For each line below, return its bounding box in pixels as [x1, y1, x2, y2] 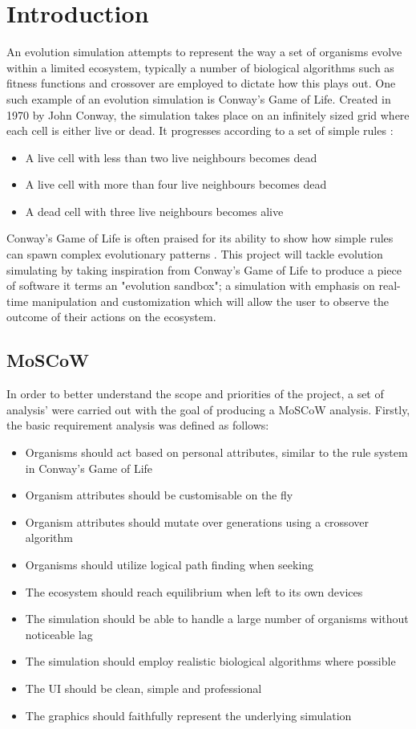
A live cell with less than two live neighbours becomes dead [25, 149, 317, 165]
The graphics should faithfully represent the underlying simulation [25, 707, 352, 723]
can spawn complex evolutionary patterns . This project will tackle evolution [6, 246, 383, 263]
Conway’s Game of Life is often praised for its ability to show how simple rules [6, 230, 394, 246]
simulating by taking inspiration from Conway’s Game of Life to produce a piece [6, 261, 402, 278]
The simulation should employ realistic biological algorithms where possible [25, 653, 396, 670]
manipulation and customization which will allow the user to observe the [31, 292, 390, 309]
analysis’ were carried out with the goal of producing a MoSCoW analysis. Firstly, [6, 401, 410, 417]
